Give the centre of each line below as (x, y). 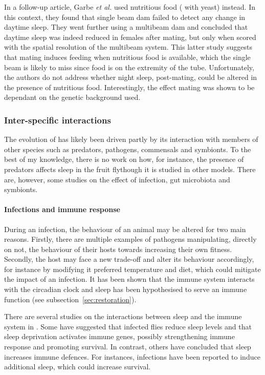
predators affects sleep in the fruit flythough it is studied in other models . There (130, 169)
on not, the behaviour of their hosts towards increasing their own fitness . (118, 249)
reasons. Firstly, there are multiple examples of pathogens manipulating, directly (130, 239)
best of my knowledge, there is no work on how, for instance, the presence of (124, 159)
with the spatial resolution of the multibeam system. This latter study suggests (128, 47)
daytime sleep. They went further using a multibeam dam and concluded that (126, 27)
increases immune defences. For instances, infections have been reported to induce (132, 356)
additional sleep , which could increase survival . (78, 367)
